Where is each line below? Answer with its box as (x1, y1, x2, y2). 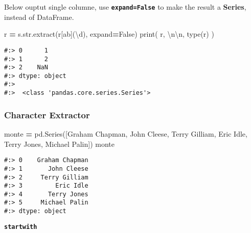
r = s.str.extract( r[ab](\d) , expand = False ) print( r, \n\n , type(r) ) (4, 29, 214, 39)
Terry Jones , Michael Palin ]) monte (4, 138, 115, 149)
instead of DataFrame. (4, 11, 74, 22)
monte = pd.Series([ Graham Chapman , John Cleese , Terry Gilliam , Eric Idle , (4, 128, 247, 139)
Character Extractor (4, 108, 90, 121)
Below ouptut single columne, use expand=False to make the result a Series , (4, 2, 246, 12)
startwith (4, 223, 37, 230)
